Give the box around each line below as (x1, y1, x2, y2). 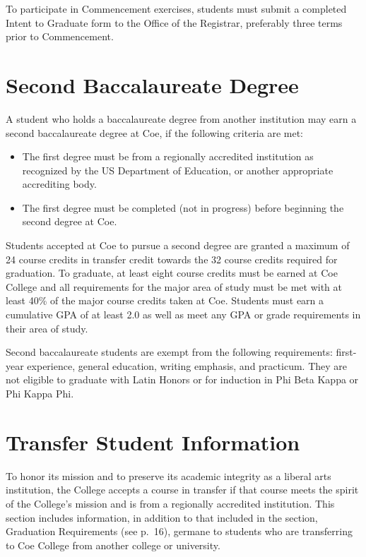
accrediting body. (22, 176, 97, 191)
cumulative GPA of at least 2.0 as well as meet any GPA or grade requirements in (6, 307, 361, 322)
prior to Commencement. (6, 29, 114, 44)
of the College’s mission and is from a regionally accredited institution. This (6, 496, 335, 510)
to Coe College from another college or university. (6, 537, 220, 552)
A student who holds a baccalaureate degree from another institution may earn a (6, 111, 357, 126)
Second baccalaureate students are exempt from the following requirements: (6, 345, 333, 359)
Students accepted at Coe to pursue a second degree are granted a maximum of (6, 238, 350, 253)
